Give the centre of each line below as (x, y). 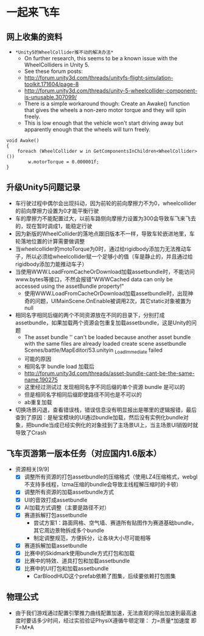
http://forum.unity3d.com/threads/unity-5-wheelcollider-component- (111, 91)
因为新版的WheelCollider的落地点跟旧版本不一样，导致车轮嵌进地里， (102, 233)
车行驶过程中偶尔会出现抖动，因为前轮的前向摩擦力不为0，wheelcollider (106, 203)
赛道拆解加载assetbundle (56, 545)
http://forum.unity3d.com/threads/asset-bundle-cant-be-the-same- (109, 373)
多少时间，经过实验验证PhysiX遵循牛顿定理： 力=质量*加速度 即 (116, 620)
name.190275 (41, 379)
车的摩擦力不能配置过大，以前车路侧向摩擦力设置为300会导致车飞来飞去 (106, 218)
